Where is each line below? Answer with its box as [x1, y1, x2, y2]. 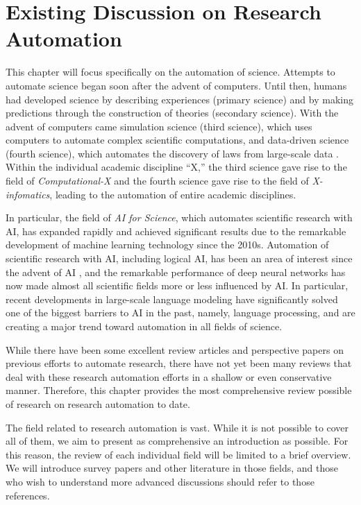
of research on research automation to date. [6, 396, 190, 411]
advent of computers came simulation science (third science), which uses [6, 119, 312, 133]
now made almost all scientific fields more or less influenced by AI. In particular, [6, 278, 349, 293]
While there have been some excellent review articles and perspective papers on [6, 342, 344, 357]
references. [6, 488, 50, 502]
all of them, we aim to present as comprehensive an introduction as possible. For [6, 434, 349, 448]
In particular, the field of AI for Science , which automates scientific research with [6, 210, 353, 225]
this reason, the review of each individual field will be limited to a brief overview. [6, 447, 351, 461]
